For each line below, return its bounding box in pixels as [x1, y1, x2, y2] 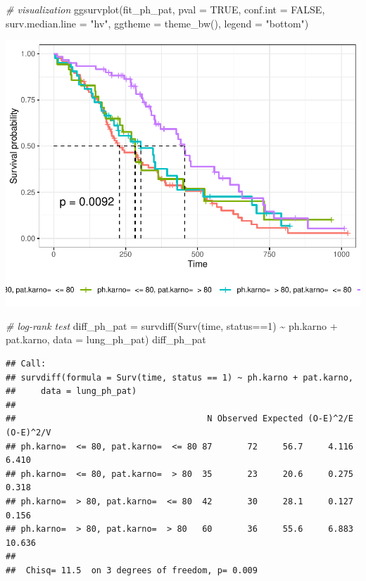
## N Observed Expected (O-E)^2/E [6, 414, 353, 424]
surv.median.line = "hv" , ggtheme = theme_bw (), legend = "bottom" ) [6, 15, 309, 30]
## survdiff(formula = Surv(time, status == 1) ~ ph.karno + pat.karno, [6, 372, 353, 383]
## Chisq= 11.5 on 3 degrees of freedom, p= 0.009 [6, 565, 258, 575]
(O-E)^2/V [6, 427, 51, 438]
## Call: [6, 358, 46, 369]
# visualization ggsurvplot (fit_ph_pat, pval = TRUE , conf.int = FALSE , [6, 2, 325, 16]
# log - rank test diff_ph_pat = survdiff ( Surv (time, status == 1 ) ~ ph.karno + [6, 318, 338, 333]
